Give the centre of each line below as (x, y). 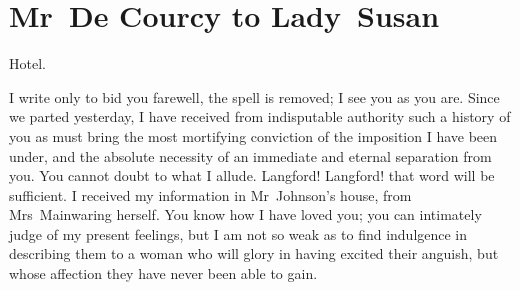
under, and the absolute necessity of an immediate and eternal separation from (250, 155)
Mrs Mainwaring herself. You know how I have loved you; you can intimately (245, 214)
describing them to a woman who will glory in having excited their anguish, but (254, 253)
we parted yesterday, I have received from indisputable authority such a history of (260, 116)
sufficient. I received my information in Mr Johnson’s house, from (210, 194)
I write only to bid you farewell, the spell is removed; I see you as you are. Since (254, 96)
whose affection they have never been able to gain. (163, 273)
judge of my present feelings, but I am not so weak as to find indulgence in (238, 233)
